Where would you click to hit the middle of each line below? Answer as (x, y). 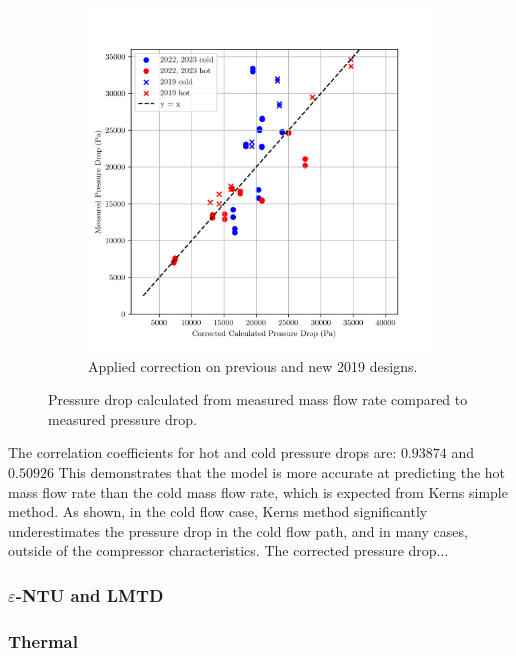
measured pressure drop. (122, 418)
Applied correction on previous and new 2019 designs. (253, 365)
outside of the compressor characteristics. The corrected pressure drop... (228, 550)
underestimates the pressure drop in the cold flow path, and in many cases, (238, 530)
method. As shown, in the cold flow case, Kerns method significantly (218, 511)
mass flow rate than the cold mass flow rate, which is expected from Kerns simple (258, 491)
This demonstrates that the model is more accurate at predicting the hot (282, 471)
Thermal (43, 640)
